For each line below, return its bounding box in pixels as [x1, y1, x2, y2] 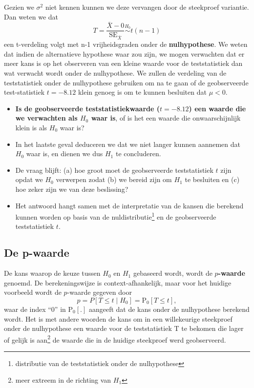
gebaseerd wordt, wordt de [133, 268, 212, 278]
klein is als [15, 122, 47, 132]
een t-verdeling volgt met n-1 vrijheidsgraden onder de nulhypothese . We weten [4, 39, 248, 49]
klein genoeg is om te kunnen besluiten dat [78, 87, 207, 97]
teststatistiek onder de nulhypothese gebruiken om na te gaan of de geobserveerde [4, 77, 249, 87]
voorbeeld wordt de [4, 287, 62, 297]
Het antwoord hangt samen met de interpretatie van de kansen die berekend [15, 200, 244, 210]
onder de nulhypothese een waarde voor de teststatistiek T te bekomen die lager [4, 323, 244, 333]
